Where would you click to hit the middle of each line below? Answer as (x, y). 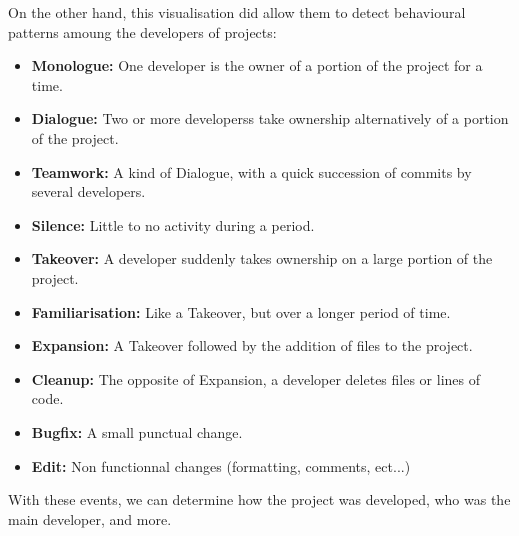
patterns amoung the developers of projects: (142, 31)
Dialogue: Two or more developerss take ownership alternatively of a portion (270, 118)
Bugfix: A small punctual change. (137, 431)
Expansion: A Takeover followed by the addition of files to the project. (252, 345)
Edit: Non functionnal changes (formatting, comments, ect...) (221, 465)
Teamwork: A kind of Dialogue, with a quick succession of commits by (251, 171)
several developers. (88, 191)
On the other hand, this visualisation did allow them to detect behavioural (237, 12)
